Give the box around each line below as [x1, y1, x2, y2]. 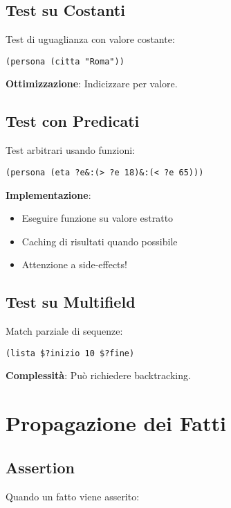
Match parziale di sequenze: [6, 324, 123, 338]
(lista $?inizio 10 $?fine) [6, 348, 135, 358]
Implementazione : [6, 187, 91, 202]
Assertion [6, 456, 75, 478]
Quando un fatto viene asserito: [6, 489, 140, 503]
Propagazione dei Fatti [6, 409, 226, 437]
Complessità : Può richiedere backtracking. [6, 368, 191, 383]
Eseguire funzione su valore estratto [21, 211, 174, 225]
